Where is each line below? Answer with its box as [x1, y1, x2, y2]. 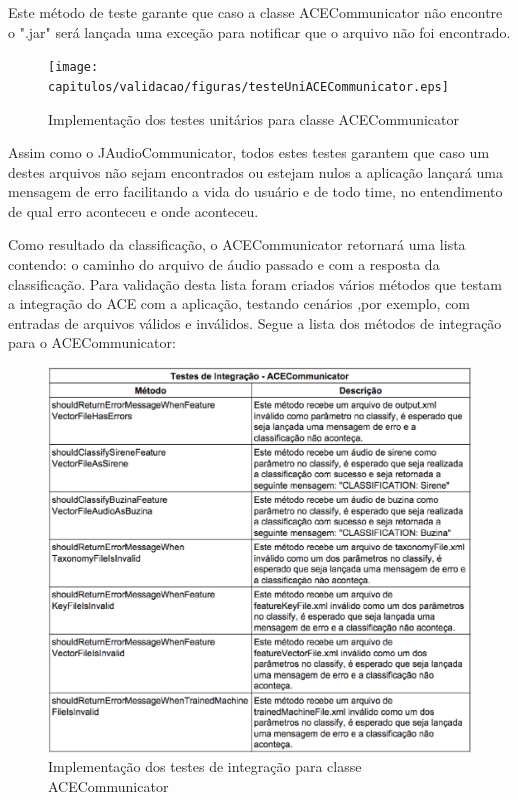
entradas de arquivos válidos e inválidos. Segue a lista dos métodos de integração [8, 312, 502, 333]
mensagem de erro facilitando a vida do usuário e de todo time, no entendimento [8, 181, 503, 202]
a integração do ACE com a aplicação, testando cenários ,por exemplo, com [8, 293, 471, 314]
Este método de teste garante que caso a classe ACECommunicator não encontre [8, 2, 503, 22]
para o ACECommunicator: [8, 332, 176, 353]
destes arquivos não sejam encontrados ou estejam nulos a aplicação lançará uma [8, 161, 503, 182]
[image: [48, 60, 99, 75]
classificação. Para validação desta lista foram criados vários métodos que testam [8, 273, 503, 294]
